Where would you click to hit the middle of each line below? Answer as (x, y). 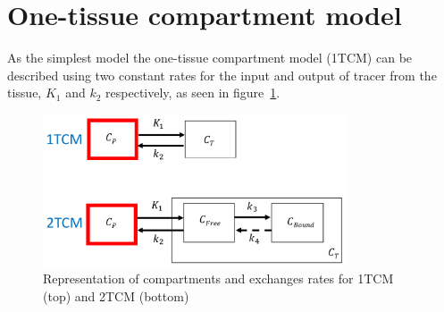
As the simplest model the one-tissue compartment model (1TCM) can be (210, 58)
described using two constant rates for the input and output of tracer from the (222, 75)
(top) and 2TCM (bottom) (116, 295)
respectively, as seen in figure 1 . (193, 93)
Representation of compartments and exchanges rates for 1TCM (218, 278)
